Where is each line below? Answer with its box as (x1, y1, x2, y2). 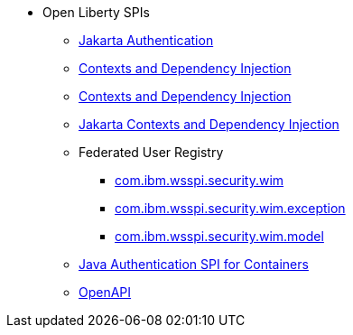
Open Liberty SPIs (42, 5, 150, 20)
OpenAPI (79, 284, 132, 300)
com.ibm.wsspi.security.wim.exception (115, 200, 346, 216)
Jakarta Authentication (79, 33, 214, 48)
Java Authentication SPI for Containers (79, 256, 309, 272)
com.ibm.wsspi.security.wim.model (115, 228, 324, 244)
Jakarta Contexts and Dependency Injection (79, 116, 339, 132)
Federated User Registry (79, 144, 224, 160)
